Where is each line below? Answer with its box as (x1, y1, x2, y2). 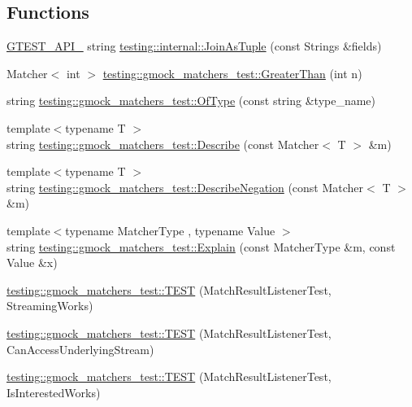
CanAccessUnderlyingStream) (7, 340, 154, 357)
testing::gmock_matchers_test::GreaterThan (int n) (102, 64, 362, 81)
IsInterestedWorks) (7, 383, 101, 400)
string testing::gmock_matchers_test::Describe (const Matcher (7, 135, 319, 152)
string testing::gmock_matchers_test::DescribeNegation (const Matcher (7, 178, 364, 195)
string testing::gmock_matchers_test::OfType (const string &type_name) (7, 92, 376, 109)
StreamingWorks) (7, 297, 93, 314)
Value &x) (7, 254, 58, 271)
